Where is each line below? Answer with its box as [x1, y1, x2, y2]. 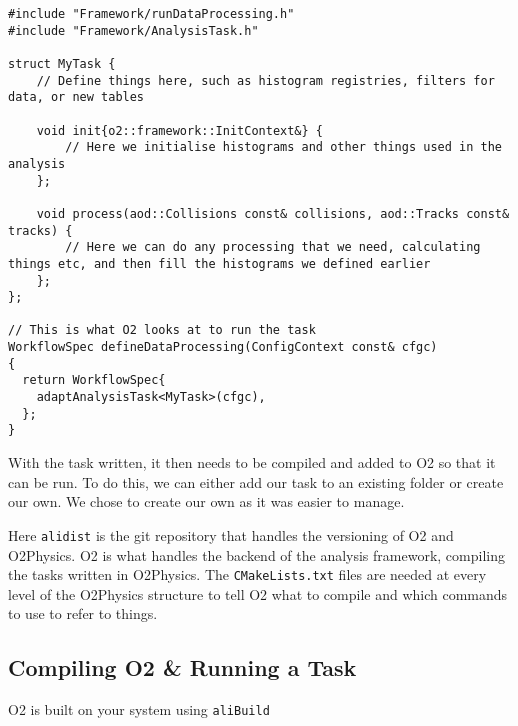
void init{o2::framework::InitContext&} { [36, 123, 323, 138]
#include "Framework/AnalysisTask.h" [8, 23, 259, 38]
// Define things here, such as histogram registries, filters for [36, 73, 495, 88]
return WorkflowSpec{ [22, 373, 166, 388]
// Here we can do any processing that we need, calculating [65, 240, 481, 255]
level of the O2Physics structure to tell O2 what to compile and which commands [8, 583, 508, 604]
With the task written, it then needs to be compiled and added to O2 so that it [8, 452, 496, 473]
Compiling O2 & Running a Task [8, 652, 357, 683]
